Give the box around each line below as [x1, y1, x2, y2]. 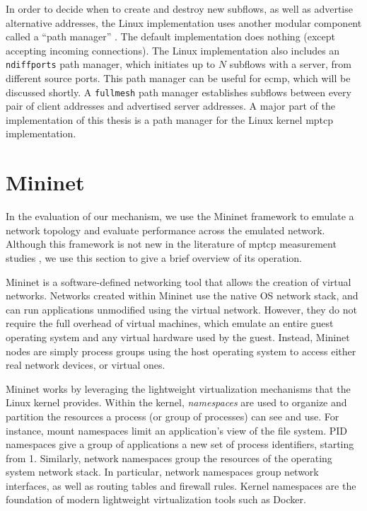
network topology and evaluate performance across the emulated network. [6, 222, 325, 237]
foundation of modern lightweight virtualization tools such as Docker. [6, 492, 306, 507]
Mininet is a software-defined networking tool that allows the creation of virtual [6, 274, 351, 289]
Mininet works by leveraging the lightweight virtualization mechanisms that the [6, 381, 351, 396]
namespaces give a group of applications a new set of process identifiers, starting [6, 437, 354, 452]
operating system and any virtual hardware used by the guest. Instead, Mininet [6, 329, 350, 344]
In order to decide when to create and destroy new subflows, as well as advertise [6, 1, 353, 16]
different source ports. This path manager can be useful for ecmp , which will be [6, 71, 351, 86]
